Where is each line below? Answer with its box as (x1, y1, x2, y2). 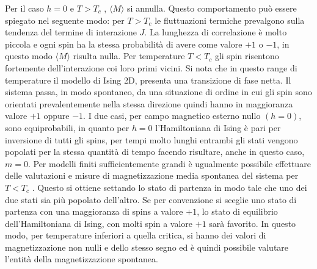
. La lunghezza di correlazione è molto (144, 26, 287, 38)
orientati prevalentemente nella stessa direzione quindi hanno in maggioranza (5, 97, 293, 110)
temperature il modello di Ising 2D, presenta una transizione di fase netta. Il (5, 73, 291, 86)
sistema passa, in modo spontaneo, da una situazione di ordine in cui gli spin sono (5, 85, 312, 98)
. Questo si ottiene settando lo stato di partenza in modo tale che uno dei (32, 181, 307, 193)
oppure (43, 109, 70, 122)
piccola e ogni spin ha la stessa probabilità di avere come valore (5, 37, 242, 50)
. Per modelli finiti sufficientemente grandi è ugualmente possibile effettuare (27, 157, 311, 170)
